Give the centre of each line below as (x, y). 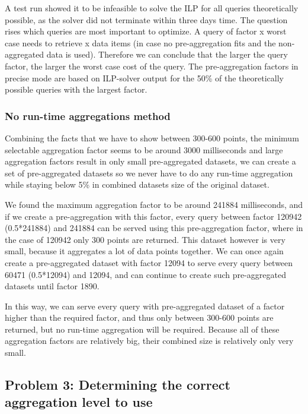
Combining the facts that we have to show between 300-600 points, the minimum (152, 138)
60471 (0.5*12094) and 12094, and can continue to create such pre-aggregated (146, 274)
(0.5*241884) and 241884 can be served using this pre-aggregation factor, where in (154, 228)
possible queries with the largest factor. (76, 89)
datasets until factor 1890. (52, 286)
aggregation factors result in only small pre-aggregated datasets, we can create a (150, 161)
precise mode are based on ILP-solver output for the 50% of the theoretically (144, 78)
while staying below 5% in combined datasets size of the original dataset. (137, 184)
